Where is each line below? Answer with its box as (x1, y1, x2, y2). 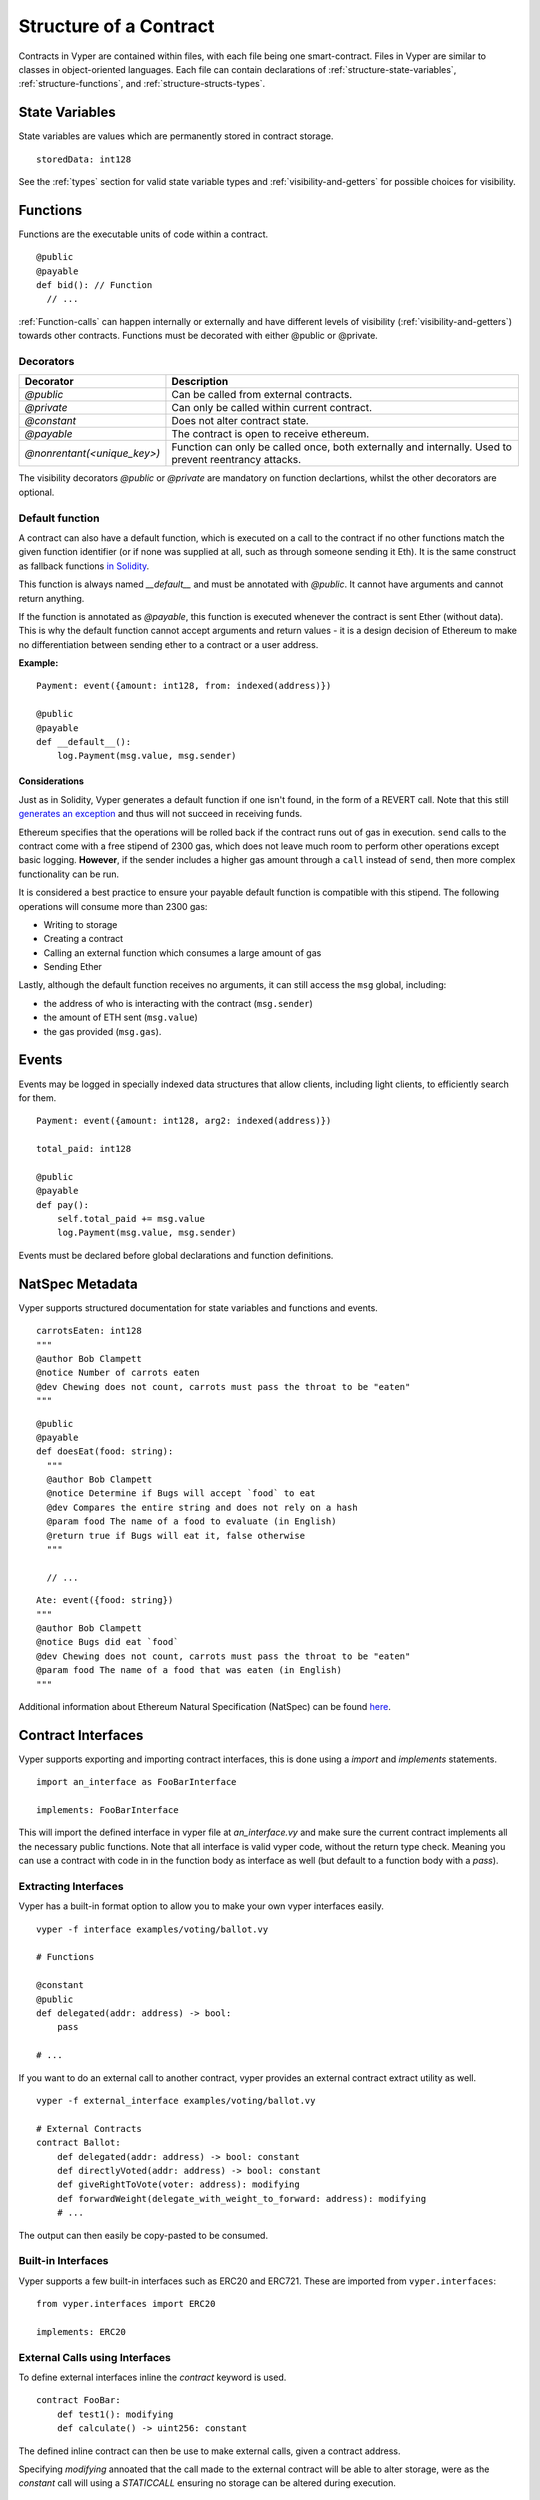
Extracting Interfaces (18, 1879, 124, 1893)
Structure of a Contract (18, 15, 215, 37)
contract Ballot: (36, 2137, 121, 2149)
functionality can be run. (18, 868, 120, 880)
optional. (18, 486, 55, 498)
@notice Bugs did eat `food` (36, 1636, 179, 1648)
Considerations (18, 775, 85, 787)
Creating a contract (43, 933, 124, 945)
